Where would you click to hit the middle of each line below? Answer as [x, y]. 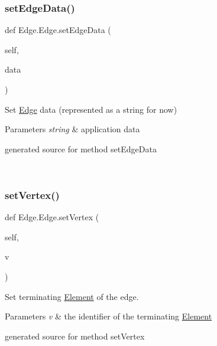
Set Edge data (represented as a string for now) [91, 109]
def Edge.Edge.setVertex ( [52, 217]
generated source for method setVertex [75, 336]
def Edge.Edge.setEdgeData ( [58, 30]
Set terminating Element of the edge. [72, 296]
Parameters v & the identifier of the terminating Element [108, 316]
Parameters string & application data [72, 129]
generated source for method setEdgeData [81, 148]
